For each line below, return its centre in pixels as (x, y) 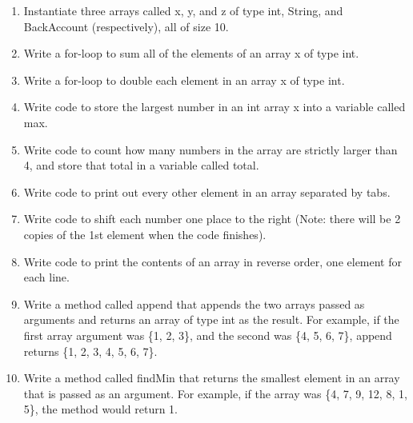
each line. (46, 277)
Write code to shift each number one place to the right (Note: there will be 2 (212, 219)
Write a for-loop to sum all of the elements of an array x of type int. (191, 53)
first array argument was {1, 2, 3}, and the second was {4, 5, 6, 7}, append (208, 335)
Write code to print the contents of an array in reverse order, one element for (213, 261)
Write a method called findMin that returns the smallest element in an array (212, 378)
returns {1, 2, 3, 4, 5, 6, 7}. (90, 351)
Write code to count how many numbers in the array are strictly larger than (211, 149)
